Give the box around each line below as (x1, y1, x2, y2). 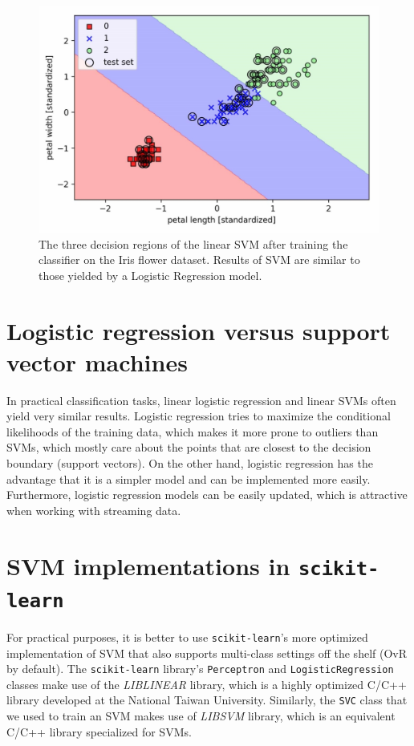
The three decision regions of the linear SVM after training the (39, 235, 348, 252)
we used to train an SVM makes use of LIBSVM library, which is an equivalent (6, 707, 396, 724)
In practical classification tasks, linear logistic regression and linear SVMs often (6, 391, 396, 408)
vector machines (6, 345, 188, 378)
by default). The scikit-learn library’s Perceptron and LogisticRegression (6, 660, 394, 677)
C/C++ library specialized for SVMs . (6, 723, 192, 740)
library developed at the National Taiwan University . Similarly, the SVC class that (6, 691, 408, 708)
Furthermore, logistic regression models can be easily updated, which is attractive (6, 486, 408, 503)
